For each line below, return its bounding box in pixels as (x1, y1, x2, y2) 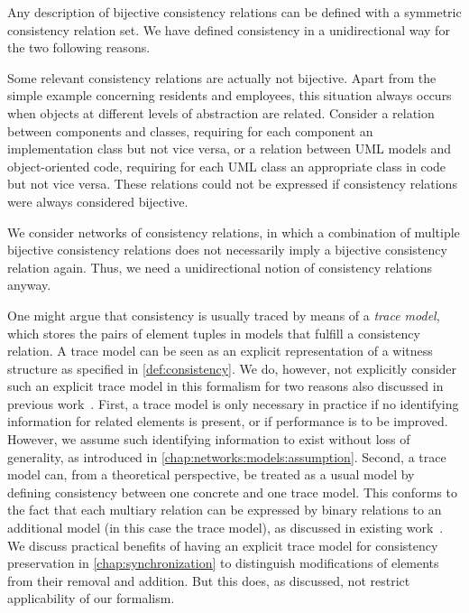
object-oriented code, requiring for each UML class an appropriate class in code (7, 156, 446, 175)
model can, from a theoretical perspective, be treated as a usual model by (7, 465, 415, 484)
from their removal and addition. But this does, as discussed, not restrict (7, 571, 410, 590)
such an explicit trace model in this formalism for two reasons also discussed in (7, 376, 444, 395)
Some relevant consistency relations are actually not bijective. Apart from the (7, 68, 437, 87)
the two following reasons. (7, 38, 151, 57)
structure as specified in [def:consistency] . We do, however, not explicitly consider (7, 358, 457, 377)
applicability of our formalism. (7, 589, 175, 608)
